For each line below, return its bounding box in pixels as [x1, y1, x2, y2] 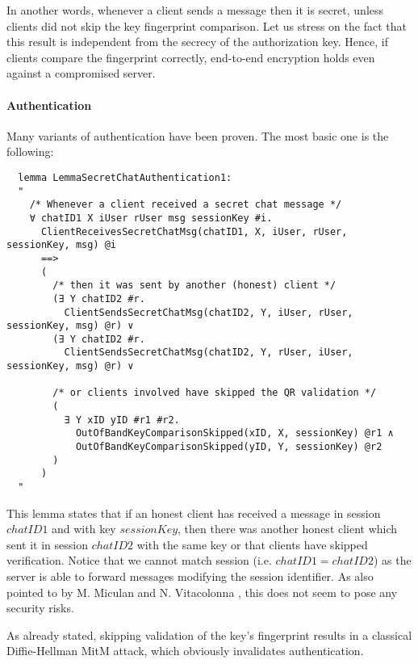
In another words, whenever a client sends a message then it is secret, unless [6, 2, 384, 18]
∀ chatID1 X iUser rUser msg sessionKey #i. [29, 212, 273, 224]
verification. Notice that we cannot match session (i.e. [6, 552, 272, 569]
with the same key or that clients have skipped [136, 536, 368, 553]
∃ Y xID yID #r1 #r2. [64, 414, 180, 426]
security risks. [6, 599, 74, 616]
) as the [373, 552, 412, 569]
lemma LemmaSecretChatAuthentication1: [18, 171, 232, 183]
